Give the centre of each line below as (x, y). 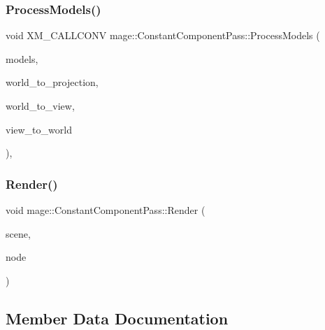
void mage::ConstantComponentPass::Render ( (106, 210)
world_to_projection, (52, 82)
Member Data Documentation (117, 318)
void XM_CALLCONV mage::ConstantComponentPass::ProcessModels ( (163, 35)
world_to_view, (40, 106)
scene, (18, 233)
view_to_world (39, 129)
